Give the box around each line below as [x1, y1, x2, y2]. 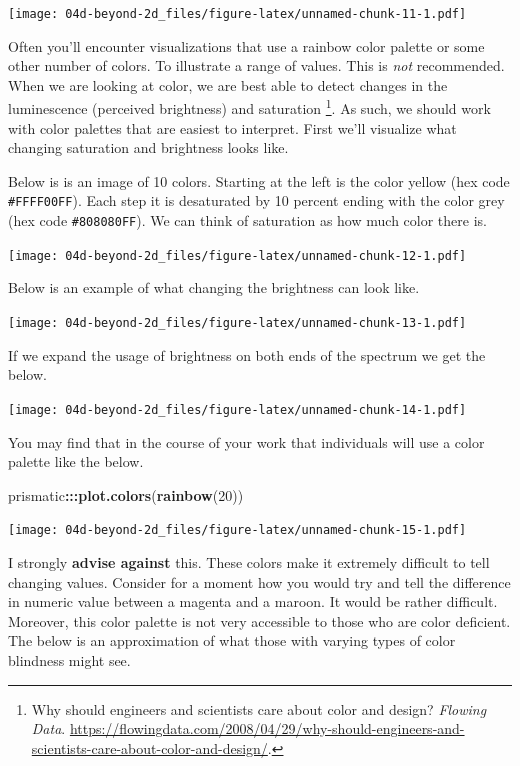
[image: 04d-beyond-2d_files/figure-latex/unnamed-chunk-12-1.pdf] [8, 248, 467, 263]
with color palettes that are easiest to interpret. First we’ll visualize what [8, 117, 457, 138]
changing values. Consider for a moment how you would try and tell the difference [8, 571, 511, 592]
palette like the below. [8, 451, 144, 472]
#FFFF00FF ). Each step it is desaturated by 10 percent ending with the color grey [8, 190, 505, 211]
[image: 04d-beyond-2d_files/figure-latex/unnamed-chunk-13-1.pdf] [8, 316, 467, 331]
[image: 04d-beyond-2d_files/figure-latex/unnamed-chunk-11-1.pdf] [8, 7, 467, 21]
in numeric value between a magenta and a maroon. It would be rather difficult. [8, 591, 498, 612]
